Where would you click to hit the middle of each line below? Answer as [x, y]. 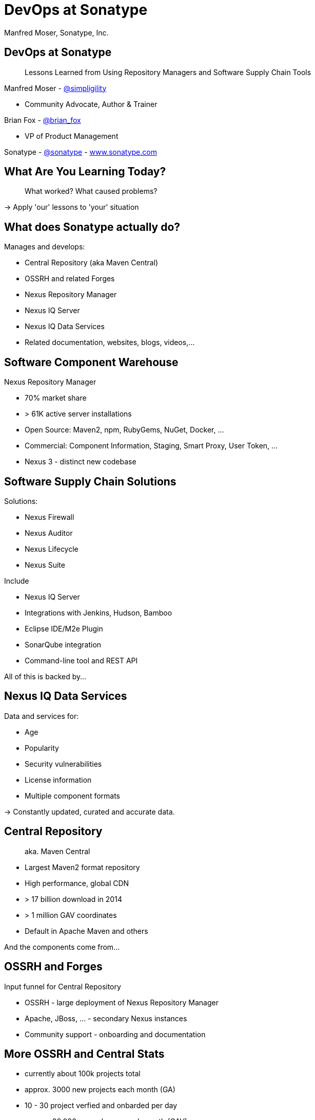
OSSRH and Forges [53, 967]
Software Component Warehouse [91, 362]
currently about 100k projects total [83, 1074]
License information [58, 780]
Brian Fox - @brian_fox [43, 120]
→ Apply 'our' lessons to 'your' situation [72, 207]
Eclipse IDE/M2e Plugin [64, 628]
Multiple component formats [73, 796]
